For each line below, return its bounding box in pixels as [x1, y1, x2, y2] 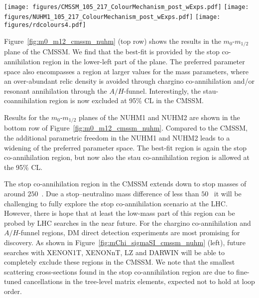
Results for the [4, 112, 49, 122]
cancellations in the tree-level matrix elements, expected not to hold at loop [23, 276, 255, 287]
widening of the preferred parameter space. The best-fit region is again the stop [4, 142, 247, 152]
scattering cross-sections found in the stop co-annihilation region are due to [4, 266, 234, 277]
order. [4, 286, 22, 296]
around [4, 188, 25, 198]
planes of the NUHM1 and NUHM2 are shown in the [79, 112, 240, 122]
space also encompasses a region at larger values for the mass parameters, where [4, 66, 249, 76]
